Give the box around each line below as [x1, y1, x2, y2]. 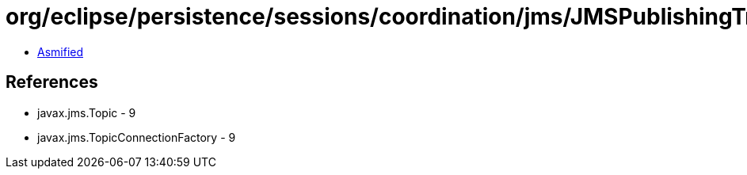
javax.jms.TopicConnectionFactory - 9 [37, 130, 236, 144]
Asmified [37, 44, 84, 59]
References [6, 72, 98, 93]
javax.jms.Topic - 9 [37, 105, 136, 120]
